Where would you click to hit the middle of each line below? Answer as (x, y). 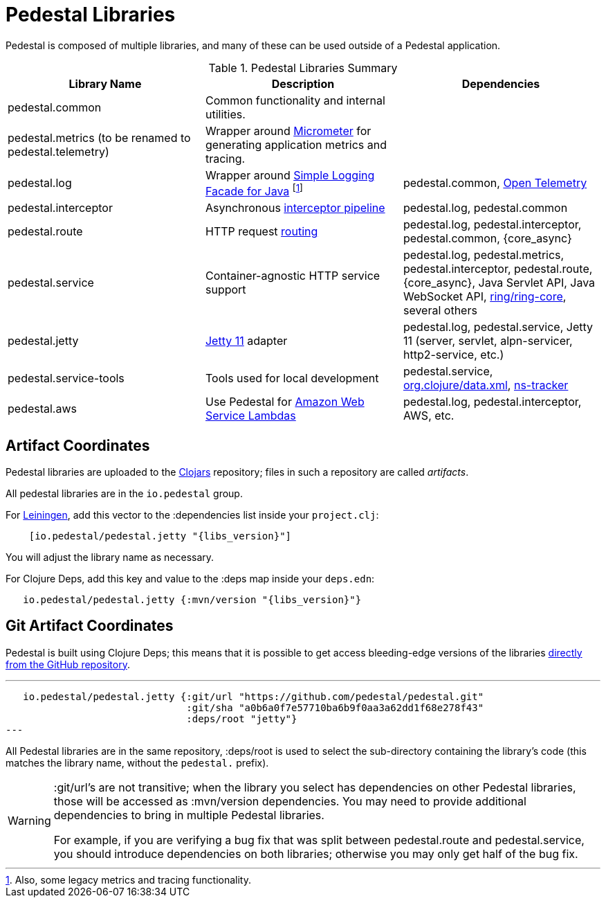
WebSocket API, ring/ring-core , (485, 297)
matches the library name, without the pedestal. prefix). (137, 762)
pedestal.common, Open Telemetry (495, 183)
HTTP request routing (261, 232)
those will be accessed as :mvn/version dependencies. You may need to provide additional (290, 801)
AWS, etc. (429, 416)
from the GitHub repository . (68, 664)
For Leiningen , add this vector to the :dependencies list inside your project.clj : (192, 515)
